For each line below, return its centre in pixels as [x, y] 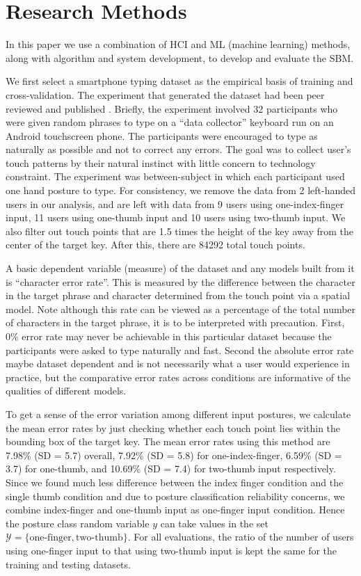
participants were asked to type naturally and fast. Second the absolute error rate [180, 350]
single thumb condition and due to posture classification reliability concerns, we [175, 496]
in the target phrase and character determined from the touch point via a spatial [178, 295]
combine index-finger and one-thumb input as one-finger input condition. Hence [175, 510]
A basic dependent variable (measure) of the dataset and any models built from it [180, 268]
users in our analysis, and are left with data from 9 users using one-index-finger [175, 203]
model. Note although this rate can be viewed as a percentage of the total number [181, 309]
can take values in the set [214, 523]
